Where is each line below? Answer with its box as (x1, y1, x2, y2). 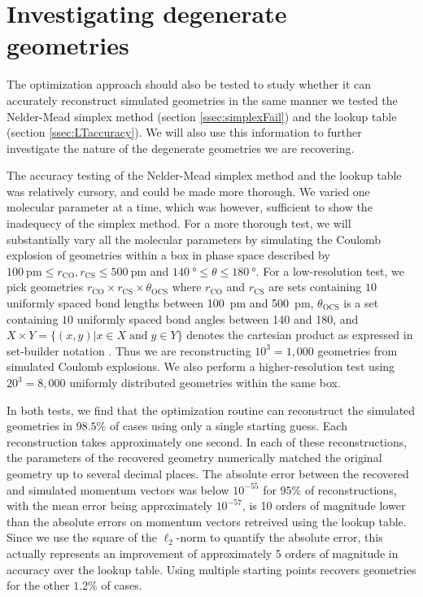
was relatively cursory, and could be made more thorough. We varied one (7, 182, 370, 199)
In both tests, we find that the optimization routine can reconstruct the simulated (7, 401, 416, 418)
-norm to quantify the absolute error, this (176, 529, 383, 546)
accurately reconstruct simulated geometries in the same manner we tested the (7, 91, 398, 108)
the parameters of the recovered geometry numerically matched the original (7, 449, 382, 466)
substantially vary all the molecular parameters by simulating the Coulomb (7, 230, 382, 247)
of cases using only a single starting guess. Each (109, 417, 347, 434)
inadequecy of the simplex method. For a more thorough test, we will (7, 215, 351, 232)
